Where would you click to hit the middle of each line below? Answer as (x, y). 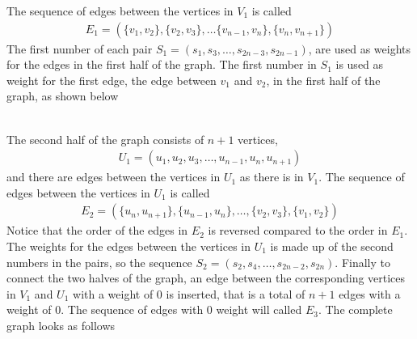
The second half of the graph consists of (105, 139)
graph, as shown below (63, 96)
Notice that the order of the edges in (97, 230)
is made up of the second (332, 246)
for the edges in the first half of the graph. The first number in (162, 64)
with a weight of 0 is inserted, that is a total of (189, 293)
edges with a (370, 293)
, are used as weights (360, 48)
